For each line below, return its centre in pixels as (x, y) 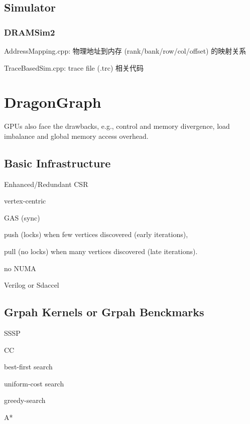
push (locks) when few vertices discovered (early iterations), (96, 234)
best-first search (28, 367)
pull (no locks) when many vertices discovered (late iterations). (101, 251)
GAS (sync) (22, 217)
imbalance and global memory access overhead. (76, 136)
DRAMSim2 (30, 32)
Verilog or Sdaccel (32, 285)
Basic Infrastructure (57, 163)
